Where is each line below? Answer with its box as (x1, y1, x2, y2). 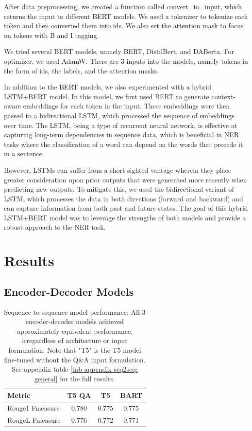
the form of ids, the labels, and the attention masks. (4, 65, 159, 75)
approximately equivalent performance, (17, 325, 133, 336)
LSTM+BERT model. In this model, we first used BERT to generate (4, 91, 209, 101)
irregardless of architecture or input (22, 335, 128, 345)
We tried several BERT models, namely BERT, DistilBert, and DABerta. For (4, 46, 234, 56)
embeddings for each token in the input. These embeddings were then (23, 101, 230, 111)
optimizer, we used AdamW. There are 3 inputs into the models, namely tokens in (4, 55, 248, 66)
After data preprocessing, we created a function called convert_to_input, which (4, 1, 242, 11)
